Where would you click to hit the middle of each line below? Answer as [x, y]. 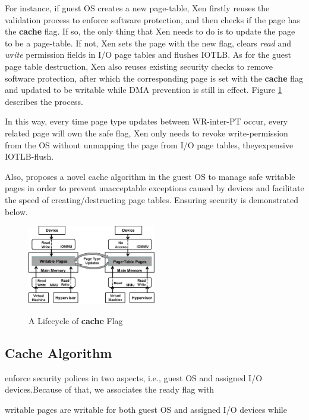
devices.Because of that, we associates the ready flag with [110, 389]
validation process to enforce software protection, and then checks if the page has [152, 19]
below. [16, 211]
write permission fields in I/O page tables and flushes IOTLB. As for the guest [148, 55]
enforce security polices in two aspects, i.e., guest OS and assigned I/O [134, 377]
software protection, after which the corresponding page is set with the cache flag [154, 78]
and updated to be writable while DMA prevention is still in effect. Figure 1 [144, 90]
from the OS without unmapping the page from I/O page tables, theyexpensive [149, 144]
